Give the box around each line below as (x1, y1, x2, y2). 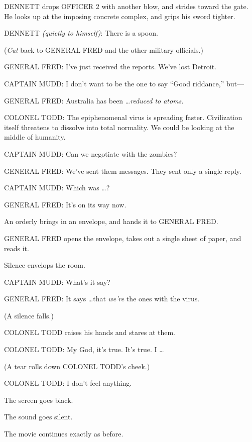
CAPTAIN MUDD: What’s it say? (4, 276, 110, 287)
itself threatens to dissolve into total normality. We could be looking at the (4, 122, 234, 132)
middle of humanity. (4, 132, 66, 142)
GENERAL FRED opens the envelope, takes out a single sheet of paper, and (4, 233, 241, 243)
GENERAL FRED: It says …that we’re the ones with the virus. (4, 293, 200, 304)
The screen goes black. (4, 394, 73, 405)
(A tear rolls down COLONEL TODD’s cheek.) (4, 361, 150, 371)
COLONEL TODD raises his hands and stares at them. (4, 327, 175, 338)
